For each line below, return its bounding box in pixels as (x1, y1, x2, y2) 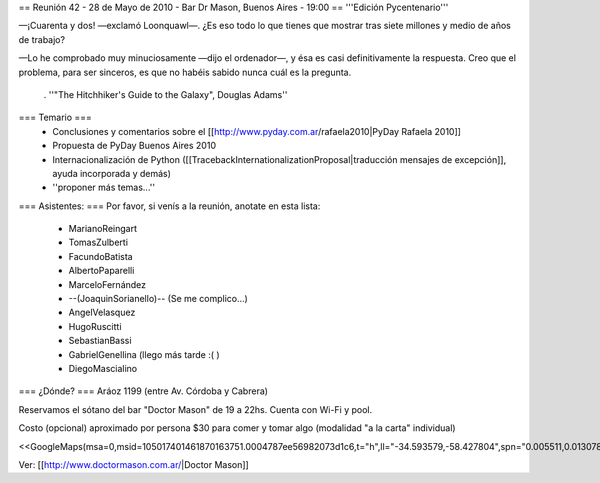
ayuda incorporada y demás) (52, 167, 172, 179)
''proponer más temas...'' (52, 181, 155, 194)
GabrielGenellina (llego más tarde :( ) (68, 348, 220, 360)
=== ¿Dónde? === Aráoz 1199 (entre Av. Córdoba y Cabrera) (18, 385, 269, 397)
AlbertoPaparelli (68, 265, 135, 277)
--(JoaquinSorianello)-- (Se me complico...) (68, 293, 249, 305)
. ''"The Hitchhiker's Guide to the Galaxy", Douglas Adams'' (43, 88, 288, 100)
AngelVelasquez (68, 306, 136, 319)
